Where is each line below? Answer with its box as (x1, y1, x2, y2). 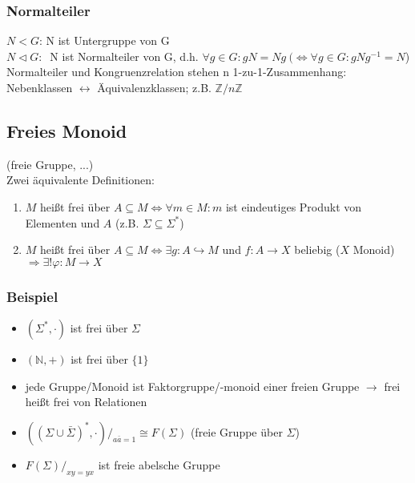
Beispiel (6, 286, 58, 306)
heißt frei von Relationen (25, 393, 147, 410)
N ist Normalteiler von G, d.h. (50, 47, 199, 64)
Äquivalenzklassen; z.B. (97, 79, 212, 95)
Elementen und (25, 214, 100, 231)
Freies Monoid (6, 118, 127, 143)
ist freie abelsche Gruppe (98, 456, 220, 473)
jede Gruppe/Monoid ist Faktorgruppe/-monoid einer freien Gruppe (25, 377, 360, 394)
